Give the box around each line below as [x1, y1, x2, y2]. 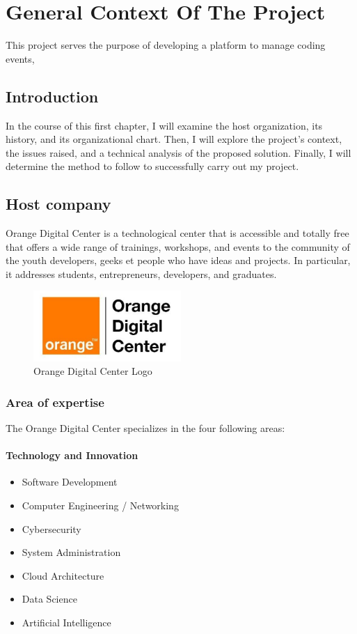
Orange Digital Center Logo [33, 364, 152, 378]
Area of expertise [6, 393, 104, 410]
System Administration [22, 545, 121, 559]
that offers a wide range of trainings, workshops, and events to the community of [6, 239, 350, 254]
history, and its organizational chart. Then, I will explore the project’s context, [6, 132, 342, 146]
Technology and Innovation [6, 448, 138, 463]
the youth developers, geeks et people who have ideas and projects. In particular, [6, 253, 351, 268]
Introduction [6, 85, 99, 107]
